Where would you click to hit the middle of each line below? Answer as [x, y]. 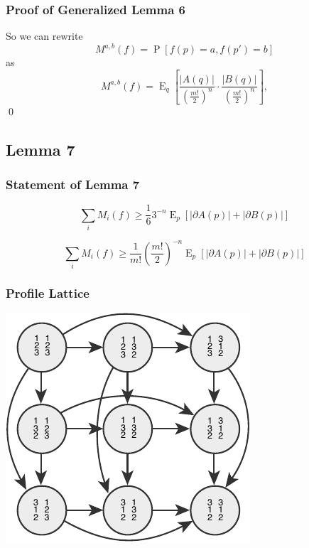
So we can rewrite [44, 36]
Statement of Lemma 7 [73, 184]
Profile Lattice [48, 292]
